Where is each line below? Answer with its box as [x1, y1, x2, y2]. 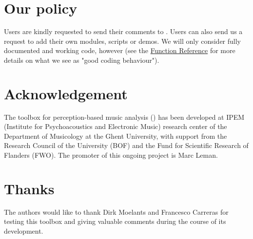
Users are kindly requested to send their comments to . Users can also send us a [4, 26, 243, 37]
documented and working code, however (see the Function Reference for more [4, 45, 235, 55]
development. [4, 225, 43, 236]
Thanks [4, 178, 55, 198]
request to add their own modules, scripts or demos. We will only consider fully [4, 36, 241, 46]
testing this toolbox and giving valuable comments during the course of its [4, 216, 226, 226]
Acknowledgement [4, 83, 128, 103]
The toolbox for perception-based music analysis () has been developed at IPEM [4, 111, 245, 122]
